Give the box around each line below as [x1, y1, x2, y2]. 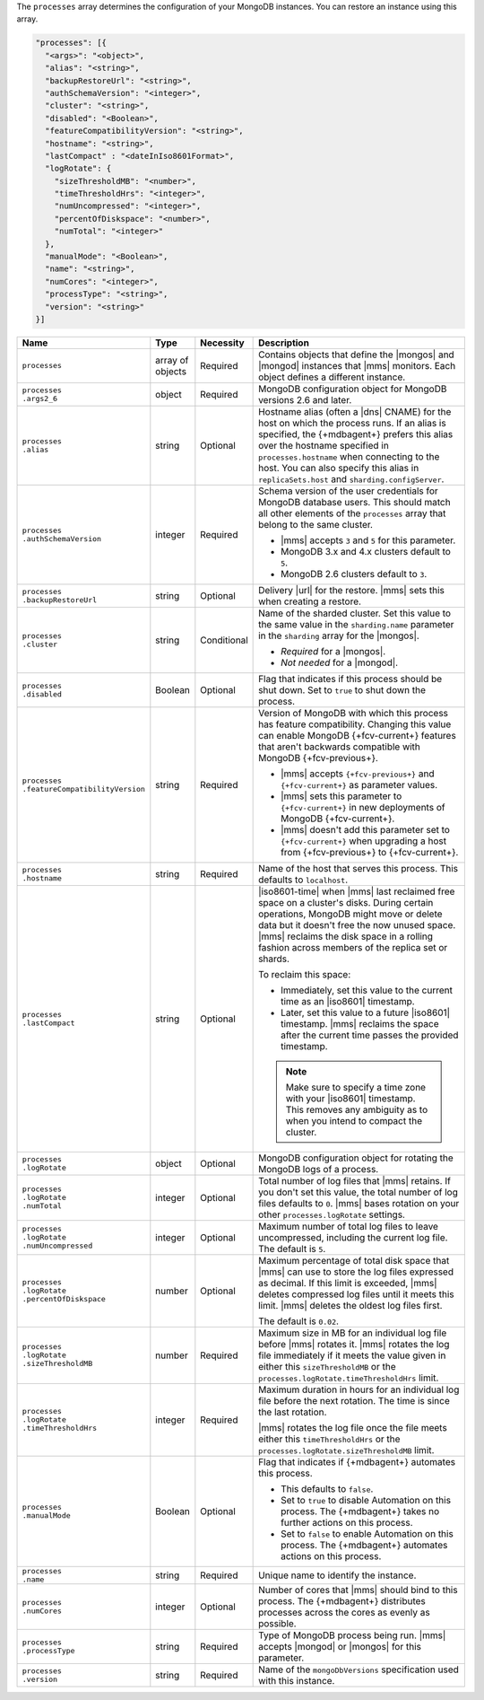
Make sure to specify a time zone [285, 1081, 426, 1093]
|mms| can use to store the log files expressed [258, 1266, 454, 1278]
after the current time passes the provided [281, 1029, 459, 1041]
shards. [258, 952, 290, 965]
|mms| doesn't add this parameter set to [281, 823, 450, 836]
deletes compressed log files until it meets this [258, 1288, 454, 1301]
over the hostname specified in [258, 439, 389, 451]
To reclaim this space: [258, 968, 351, 980]
